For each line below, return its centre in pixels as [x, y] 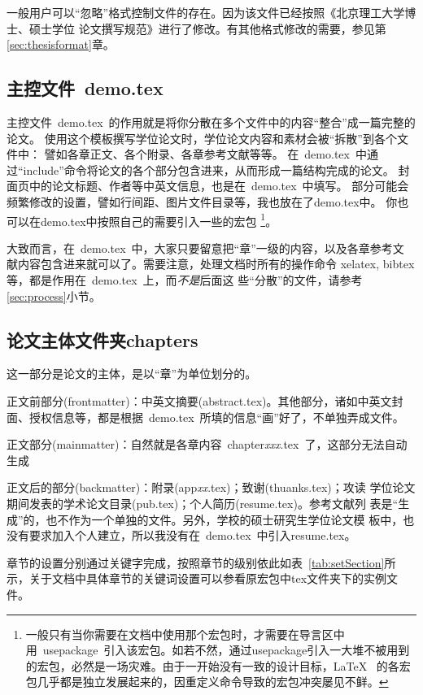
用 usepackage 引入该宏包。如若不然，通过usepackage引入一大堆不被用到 [218, 650]
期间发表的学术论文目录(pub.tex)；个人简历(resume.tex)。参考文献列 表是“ [203, 503]
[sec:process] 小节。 [54, 295]
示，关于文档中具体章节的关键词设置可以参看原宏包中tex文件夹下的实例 [197, 578]
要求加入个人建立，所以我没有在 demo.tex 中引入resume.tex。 [192, 535]
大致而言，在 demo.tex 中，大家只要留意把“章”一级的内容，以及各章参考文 [205, 248]
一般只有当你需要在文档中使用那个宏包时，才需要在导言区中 [185, 634]
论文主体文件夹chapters [102, 339]
